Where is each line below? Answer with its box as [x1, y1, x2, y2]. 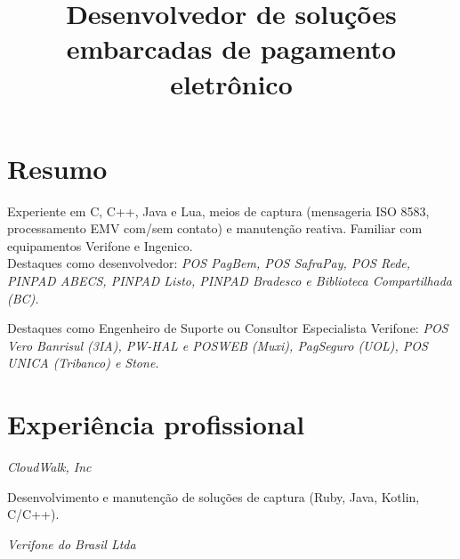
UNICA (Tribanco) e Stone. [7, 353, 159, 372]
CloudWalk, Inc [7, 458, 92, 476]
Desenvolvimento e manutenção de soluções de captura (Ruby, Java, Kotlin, [7, 487, 420, 506]
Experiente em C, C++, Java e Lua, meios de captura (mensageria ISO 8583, [7, 201, 430, 220]
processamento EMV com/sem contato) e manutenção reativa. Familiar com [7, 219, 423, 238]
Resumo [7, 150, 108, 186]
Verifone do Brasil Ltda [7, 534, 136, 553]
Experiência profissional [7, 406, 305, 442]
